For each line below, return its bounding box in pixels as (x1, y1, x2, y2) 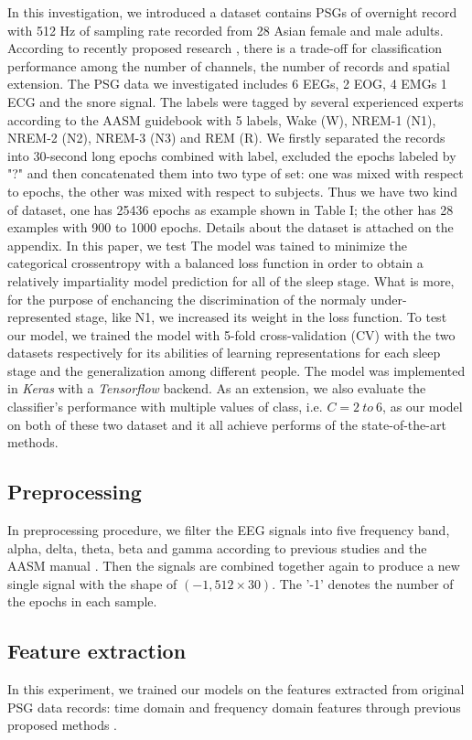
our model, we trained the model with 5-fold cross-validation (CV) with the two (7, 325, 456, 344)
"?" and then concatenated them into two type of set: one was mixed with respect (7, 164, 464, 183)
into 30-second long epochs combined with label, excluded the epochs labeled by (7, 145, 456, 165)
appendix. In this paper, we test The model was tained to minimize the (7, 235, 407, 254)
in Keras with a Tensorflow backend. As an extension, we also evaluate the (7, 379, 426, 398)
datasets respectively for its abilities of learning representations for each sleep (7, 343, 441, 362)
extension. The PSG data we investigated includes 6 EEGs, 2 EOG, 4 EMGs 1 (7, 74, 447, 93)
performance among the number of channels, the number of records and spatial (7, 56, 450, 75)
